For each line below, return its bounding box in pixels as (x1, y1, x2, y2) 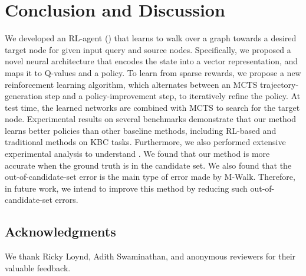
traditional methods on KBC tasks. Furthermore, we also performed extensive (5, 136, 286, 148)
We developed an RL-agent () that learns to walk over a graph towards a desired (5, 32, 297, 44)
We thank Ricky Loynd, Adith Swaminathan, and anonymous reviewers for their (5, 250, 296, 262)
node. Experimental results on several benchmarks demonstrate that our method (5, 113, 296, 125)
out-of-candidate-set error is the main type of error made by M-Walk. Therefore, (5, 170, 295, 183)
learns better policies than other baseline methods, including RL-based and (5, 124, 277, 136)
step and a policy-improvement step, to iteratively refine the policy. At (45, 90, 301, 102)
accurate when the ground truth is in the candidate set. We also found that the (5, 159, 292, 171)
